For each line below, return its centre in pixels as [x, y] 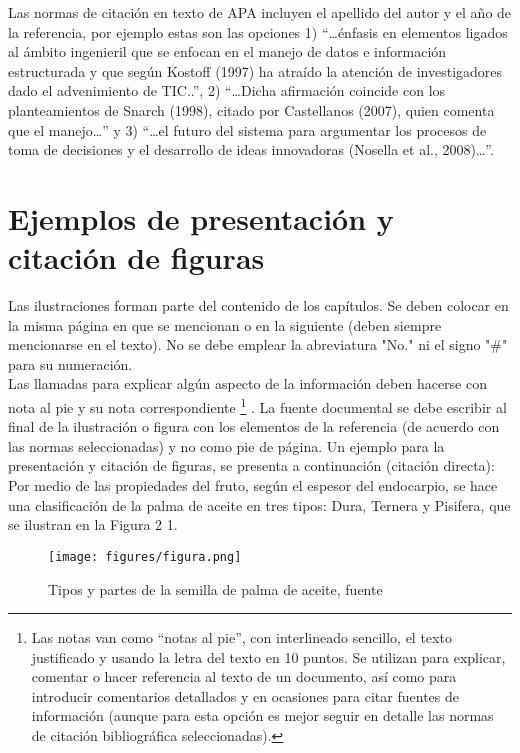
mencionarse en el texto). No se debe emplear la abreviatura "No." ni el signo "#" [258, 344]
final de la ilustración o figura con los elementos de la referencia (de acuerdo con [254, 426]
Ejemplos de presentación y [201, 217]
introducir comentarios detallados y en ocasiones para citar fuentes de [245, 695]
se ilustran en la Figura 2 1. [93, 524]
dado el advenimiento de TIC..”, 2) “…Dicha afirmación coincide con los [227, 90]
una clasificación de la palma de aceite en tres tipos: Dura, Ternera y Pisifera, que [259, 504]
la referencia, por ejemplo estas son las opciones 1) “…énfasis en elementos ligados [258, 31]
